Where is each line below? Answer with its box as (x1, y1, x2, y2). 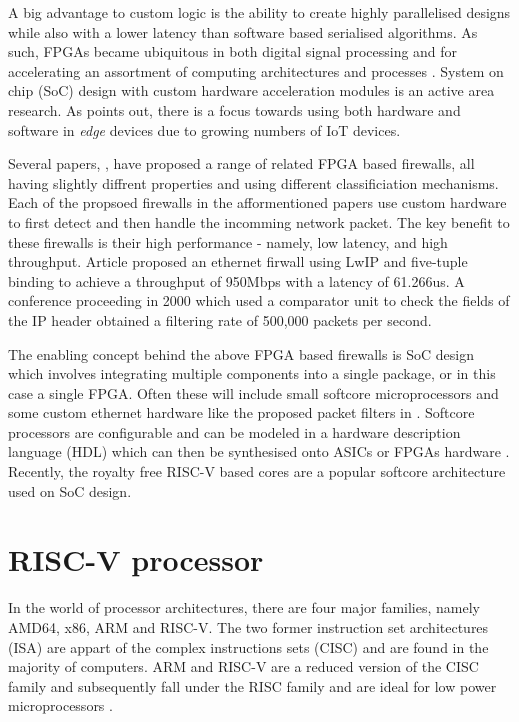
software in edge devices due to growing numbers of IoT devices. (8, 119, 401, 140)
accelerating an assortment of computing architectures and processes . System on (8, 60, 504, 81)
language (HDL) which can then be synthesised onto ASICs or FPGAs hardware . (8, 441, 510, 462)
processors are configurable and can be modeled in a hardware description (8, 421, 461, 442)
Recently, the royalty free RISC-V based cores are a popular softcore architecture (8, 461, 506, 482)
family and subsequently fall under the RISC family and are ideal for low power (8, 675, 497, 696)
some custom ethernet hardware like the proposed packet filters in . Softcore (8, 402, 475, 423)
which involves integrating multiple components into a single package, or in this (8, 363, 496, 384)
